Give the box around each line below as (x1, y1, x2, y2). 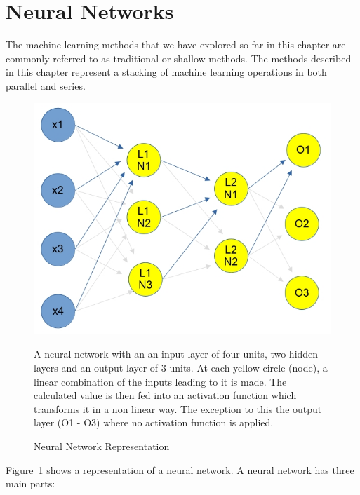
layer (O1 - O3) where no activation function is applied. (34, 415, 274, 430)
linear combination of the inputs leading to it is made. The (34, 374, 287, 388)
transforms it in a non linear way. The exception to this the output (34, 401, 322, 416)
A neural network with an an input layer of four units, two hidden (34, 346, 319, 361)
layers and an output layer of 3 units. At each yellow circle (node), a (34, 360, 328, 374)
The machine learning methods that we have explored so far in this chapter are (6, 37, 346, 52)
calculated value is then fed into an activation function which (34, 388, 297, 402)
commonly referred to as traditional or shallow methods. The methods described (6, 50, 352, 65)
